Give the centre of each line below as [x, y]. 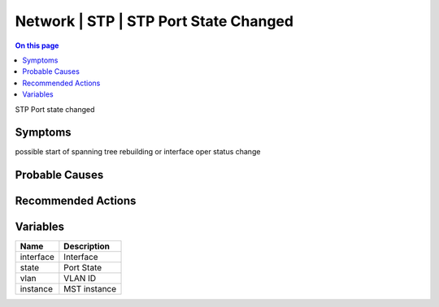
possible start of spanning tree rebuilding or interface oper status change [138, 152]
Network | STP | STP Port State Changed [154, 21]
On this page [37, 45]
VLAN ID [80, 279]
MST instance [90, 289]
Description [87, 246]
